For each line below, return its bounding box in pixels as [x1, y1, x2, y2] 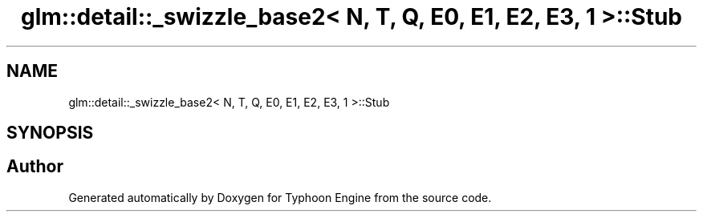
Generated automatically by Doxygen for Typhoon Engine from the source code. [68, 190, 492, 204]
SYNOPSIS [6, 123, 94, 143]
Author [6, 156, 63, 177]
